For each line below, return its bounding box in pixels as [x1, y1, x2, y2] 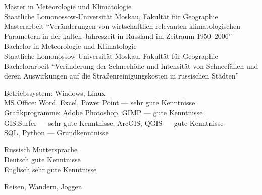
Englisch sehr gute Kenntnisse [4, 164, 97, 174]
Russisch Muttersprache [4, 144, 78, 154]
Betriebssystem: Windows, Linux [4, 87, 106, 98]
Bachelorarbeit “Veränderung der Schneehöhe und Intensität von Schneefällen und [4, 60, 258, 71]
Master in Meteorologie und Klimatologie [4, 1, 132, 11]
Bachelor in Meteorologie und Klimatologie [4, 41, 137, 51]
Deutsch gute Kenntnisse [4, 154, 81, 165]
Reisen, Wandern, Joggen [4, 181, 82, 191]
